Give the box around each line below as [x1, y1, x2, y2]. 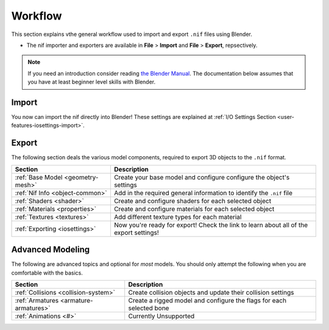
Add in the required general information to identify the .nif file [113, 188, 292, 197]
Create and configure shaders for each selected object [113, 196, 271, 205]
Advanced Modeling [11, 245, 90, 255]
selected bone [128, 304, 169, 312]
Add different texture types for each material [113, 212, 242, 221]
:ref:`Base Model [15, 173, 63, 181]
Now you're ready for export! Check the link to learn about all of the [113, 220, 308, 229]
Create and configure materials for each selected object [113, 204, 275, 213]
